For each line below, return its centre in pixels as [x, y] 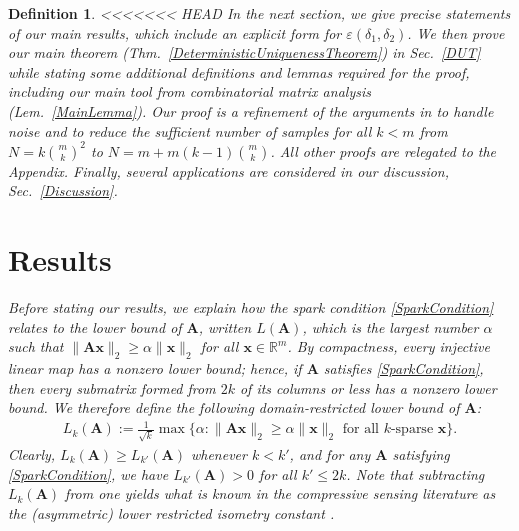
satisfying [421, 453]
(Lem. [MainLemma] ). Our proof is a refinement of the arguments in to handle [251, 110]
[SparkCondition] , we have [88, 473]
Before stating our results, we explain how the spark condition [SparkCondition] [251, 306]
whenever [218, 453]
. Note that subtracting [415, 473]
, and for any [330, 453]
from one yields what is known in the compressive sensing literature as [280, 493]
